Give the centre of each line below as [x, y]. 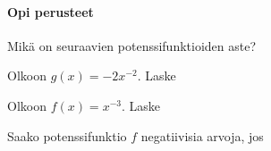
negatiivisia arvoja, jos [202, 135]
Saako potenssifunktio [67, 135]
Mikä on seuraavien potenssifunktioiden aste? [132, 45]
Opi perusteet [51, 11]
